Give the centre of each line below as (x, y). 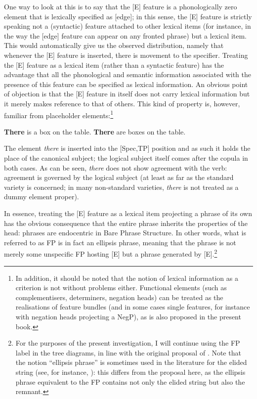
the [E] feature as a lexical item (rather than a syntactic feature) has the (114, 65)
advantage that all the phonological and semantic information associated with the (128, 74)
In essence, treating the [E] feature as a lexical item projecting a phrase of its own (128, 213)
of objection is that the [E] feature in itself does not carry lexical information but (127, 94)
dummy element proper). (42, 197)
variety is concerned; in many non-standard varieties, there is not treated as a (121, 187)
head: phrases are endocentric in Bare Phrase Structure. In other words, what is (125, 233)
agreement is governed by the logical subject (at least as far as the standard (119, 177)
